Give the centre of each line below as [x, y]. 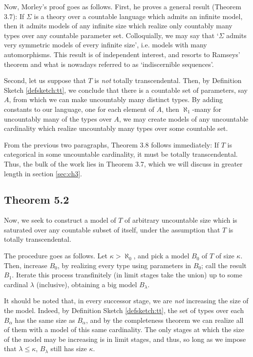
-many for [207, 109]
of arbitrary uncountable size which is [181, 220]
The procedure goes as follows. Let [56, 256]
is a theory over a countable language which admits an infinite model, [138, 16]
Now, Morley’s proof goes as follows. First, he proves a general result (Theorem [123, 6]
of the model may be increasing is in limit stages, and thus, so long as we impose [125, 339]
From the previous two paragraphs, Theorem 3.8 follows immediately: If [112, 144]
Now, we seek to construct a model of [60, 220]
